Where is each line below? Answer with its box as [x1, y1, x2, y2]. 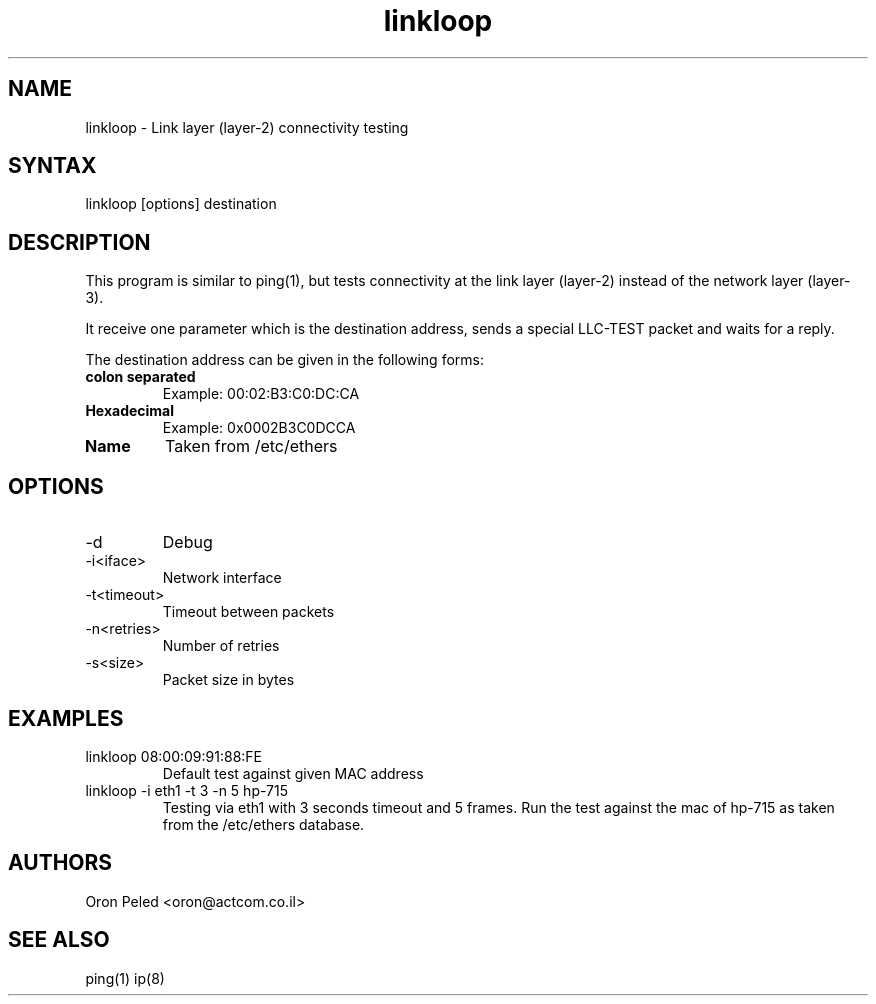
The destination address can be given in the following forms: [85, 351, 484, 369]
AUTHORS [8, 850, 113, 876]
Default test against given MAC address [162, 764, 424, 782]
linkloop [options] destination [85, 195, 277, 213]
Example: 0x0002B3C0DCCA [162, 419, 356, 437]
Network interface [162, 569, 282, 587]
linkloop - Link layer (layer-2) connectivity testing [85, 118, 409, 136]
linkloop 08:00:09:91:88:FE [85, 747, 263, 765]
